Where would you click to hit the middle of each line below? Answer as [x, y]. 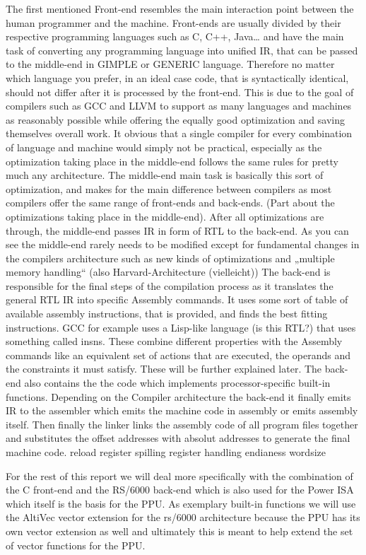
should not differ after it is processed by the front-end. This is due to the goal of [180, 92]
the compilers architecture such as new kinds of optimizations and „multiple [170, 258]
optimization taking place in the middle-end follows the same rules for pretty [172, 161]
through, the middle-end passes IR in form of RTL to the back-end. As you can [177, 230]
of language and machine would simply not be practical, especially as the [164, 147]
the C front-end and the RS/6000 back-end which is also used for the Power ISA [180, 490]
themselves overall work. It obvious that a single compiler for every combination [179, 133]
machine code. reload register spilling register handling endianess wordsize [166, 452]
